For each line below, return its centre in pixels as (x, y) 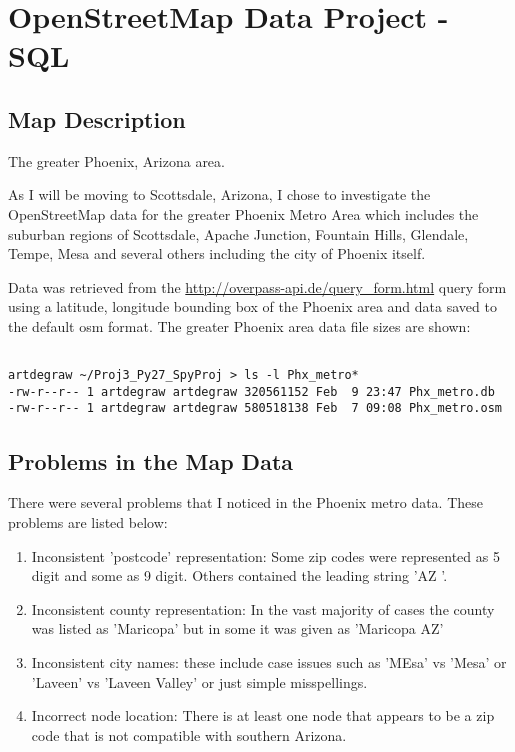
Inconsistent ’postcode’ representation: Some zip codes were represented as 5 (265, 555)
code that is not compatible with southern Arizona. (189, 734)
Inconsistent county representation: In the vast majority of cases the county (263, 608)
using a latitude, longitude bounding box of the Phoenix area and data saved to (252, 306)
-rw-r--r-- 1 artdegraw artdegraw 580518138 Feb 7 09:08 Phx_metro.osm (255, 408)
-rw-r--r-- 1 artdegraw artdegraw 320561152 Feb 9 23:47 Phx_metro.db (251, 391)
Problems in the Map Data (151, 460)
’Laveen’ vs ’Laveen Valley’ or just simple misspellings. (199, 681)
